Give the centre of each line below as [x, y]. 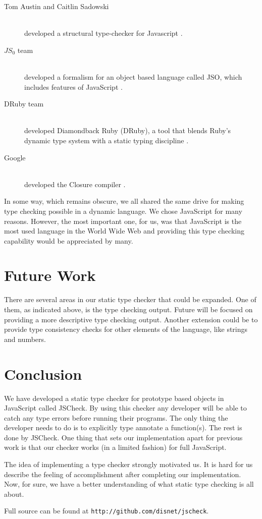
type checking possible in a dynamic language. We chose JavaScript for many [123, 211]
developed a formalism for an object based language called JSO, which [133, 76]
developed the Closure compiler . [75, 184]
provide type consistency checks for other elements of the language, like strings [126, 329]
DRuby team [24, 104]
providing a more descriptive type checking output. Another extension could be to [131, 319]
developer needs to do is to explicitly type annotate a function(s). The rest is [123, 427]
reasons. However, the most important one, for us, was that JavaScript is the [123, 221]
